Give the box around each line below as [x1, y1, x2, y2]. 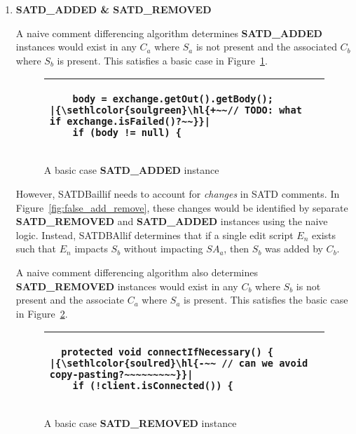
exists [312, 227, 336, 242]
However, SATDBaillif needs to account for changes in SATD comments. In [15, 186, 340, 201]
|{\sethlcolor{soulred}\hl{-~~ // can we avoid [49, 358, 308, 369]
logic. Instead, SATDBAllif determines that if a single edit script [15, 227, 294, 242]
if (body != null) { [72, 127, 182, 139]
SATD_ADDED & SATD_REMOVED [15, 2, 212, 16]
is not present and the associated [196, 39, 337, 54]
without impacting [123, 241, 203, 256]
